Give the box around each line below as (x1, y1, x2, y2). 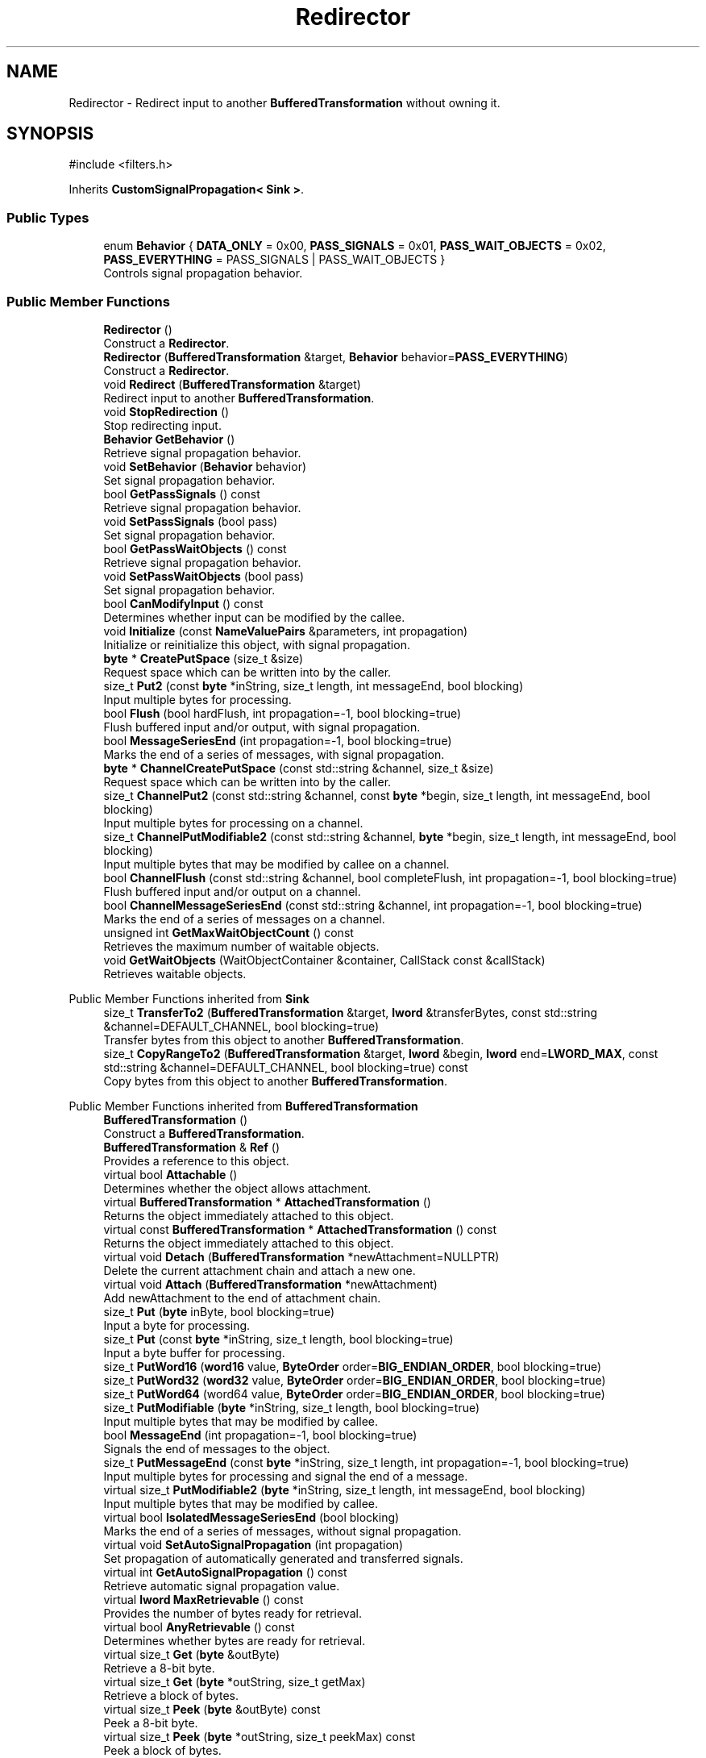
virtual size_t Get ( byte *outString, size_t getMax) (103, 1674, 366, 1689)
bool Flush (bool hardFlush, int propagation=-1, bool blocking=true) (103, 706, 462, 720)
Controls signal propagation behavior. (103, 266, 303, 281)
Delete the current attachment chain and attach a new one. (103, 1263, 416, 1277)
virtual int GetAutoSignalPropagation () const (103, 1564, 347, 1579)
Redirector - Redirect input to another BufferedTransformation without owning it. (69, 95, 500, 110)
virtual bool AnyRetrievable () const (103, 1619, 295, 1634)
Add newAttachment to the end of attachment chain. (103, 1290, 381, 1305)
